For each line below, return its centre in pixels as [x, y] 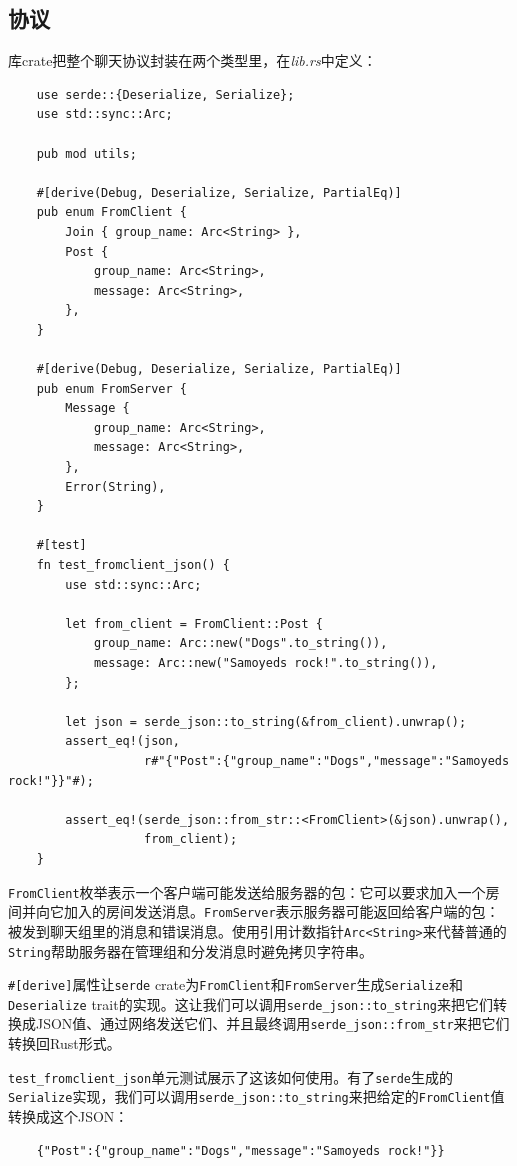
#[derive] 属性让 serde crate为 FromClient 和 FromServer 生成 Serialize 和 [235, 984]
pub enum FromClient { [111, 212]
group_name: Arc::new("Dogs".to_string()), [240, 643]
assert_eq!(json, [122, 741]
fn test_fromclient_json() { [133, 565]
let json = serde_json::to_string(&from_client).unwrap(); [266, 721]
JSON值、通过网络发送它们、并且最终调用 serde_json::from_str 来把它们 [272, 1023]
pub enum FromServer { [111, 388]
